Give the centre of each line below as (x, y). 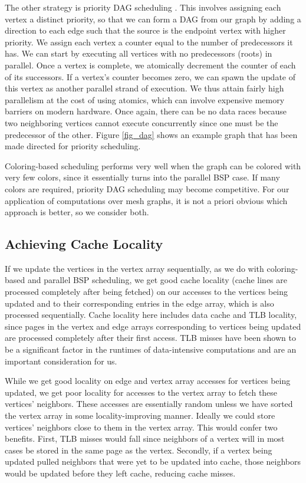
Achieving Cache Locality (84, 244)
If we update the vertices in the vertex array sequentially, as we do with (134, 268)
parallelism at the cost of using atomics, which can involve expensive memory (145, 99)
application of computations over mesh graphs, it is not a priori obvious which (146, 200)
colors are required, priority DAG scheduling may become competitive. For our (147, 188)
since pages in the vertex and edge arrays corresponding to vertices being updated (153, 326)
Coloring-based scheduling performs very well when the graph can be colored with (153, 165)
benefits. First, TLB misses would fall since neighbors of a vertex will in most (145, 438)
